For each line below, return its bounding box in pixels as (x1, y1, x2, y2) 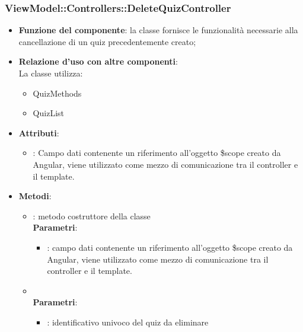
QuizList (33, 107, 64, 119)
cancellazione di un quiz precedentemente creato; (18, 35, 196, 47)
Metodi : (18, 190, 52, 202)
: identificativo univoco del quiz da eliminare (47, 315, 209, 328)
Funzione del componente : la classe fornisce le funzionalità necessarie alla (18, 24, 298, 36)
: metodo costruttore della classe (33, 209, 151, 222)
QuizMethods (33, 87, 82, 99)
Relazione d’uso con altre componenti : (18, 55, 178, 68)
